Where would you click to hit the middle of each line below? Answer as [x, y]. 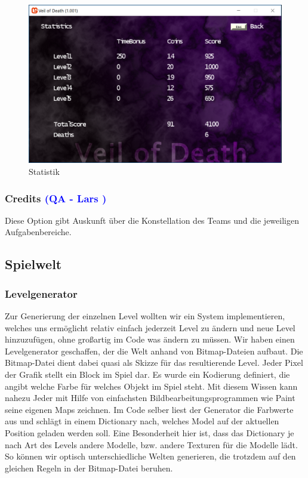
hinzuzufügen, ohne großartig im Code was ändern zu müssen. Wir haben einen [150, 339]
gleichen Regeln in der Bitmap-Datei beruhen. [89, 468]
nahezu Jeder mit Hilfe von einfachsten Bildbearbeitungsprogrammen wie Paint [150, 398]
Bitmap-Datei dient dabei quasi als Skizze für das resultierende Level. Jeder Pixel [154, 363]
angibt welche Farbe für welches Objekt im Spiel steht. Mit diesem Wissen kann [151, 386]
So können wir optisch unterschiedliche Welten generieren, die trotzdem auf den [150, 456]
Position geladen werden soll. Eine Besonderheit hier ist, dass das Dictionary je [150, 432]
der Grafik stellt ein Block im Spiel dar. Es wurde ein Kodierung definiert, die [147, 374]
